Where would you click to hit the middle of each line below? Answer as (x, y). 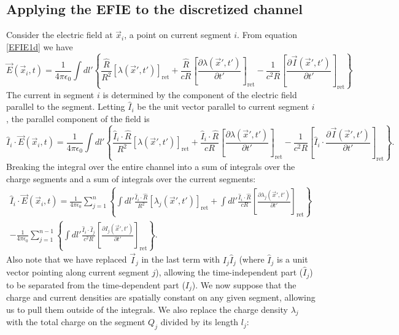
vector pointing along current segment (78, 272)
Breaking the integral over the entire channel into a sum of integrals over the (151, 166)
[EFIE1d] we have (40, 46)
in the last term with (181, 259)
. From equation (267, 35)
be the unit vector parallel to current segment (223, 106)
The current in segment (50, 94)
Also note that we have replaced (67, 259)
